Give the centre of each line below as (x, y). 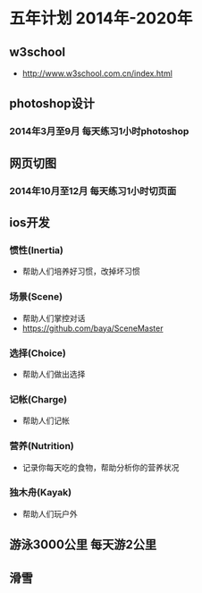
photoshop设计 (52, 104)
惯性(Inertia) (37, 250)
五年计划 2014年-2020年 (101, 18)
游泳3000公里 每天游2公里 (83, 545)
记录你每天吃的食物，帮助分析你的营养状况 (101, 467)
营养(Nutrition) (42, 446)
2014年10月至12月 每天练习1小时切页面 (93, 191)
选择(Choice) (38, 352)
